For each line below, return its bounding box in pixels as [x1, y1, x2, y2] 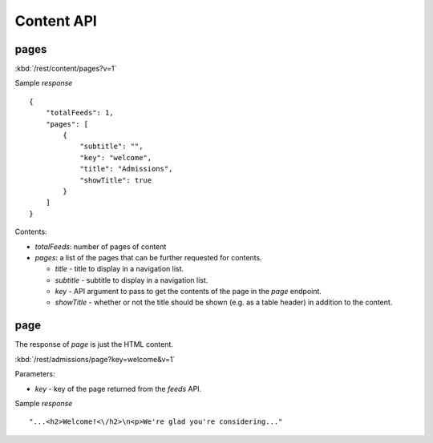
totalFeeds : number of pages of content [34, 241, 167, 252]
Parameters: [14, 369, 55, 379]
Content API [14, 12, 98, 30]
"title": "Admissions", [79, 164, 173, 174]
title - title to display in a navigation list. [55, 264, 184, 274]
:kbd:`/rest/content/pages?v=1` [14, 64, 117, 74]
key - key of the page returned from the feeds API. [34, 384, 202, 393]
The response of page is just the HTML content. [14, 340, 174, 349]
